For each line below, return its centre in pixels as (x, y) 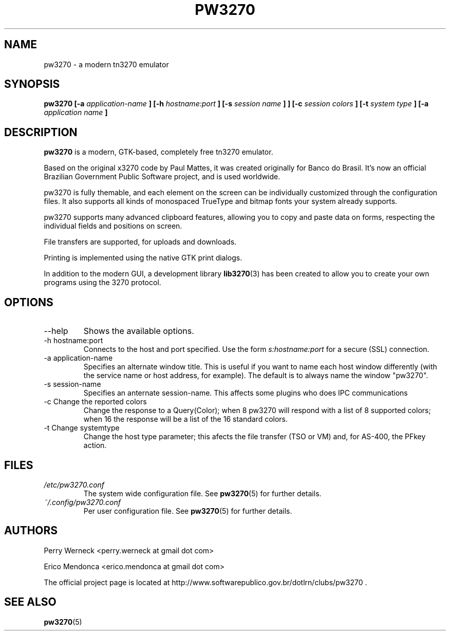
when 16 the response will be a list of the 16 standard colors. (186, 419)
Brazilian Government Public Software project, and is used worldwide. (162, 177)
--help (56, 331)
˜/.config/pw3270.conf (82, 502)
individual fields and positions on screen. (113, 226)
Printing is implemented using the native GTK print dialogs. (143, 258)
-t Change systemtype (82, 428)
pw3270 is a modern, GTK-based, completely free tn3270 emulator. (158, 152)
